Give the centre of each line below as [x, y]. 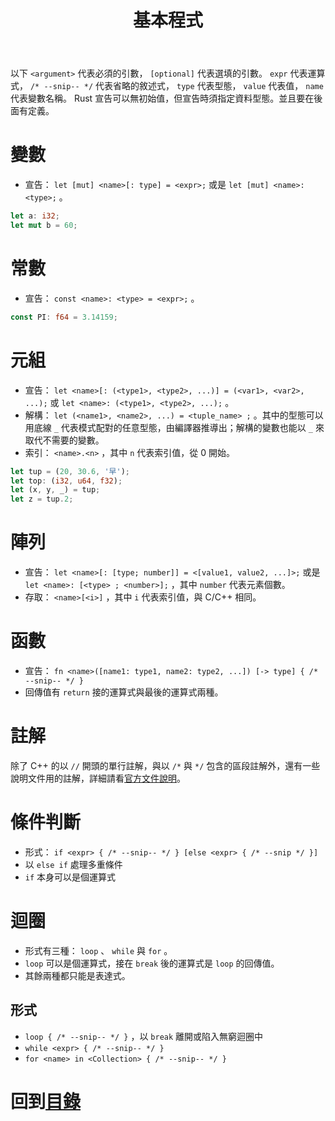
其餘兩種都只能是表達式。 [77, 975]
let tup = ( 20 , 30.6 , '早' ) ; [70, 471]
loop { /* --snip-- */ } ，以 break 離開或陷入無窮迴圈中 [144, 1036]
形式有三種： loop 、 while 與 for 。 [98, 950]
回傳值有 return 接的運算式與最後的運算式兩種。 [124, 692]
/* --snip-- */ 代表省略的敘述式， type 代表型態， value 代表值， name [176, 86]
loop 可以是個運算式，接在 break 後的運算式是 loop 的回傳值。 [152, 963]
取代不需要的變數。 [64, 440]
